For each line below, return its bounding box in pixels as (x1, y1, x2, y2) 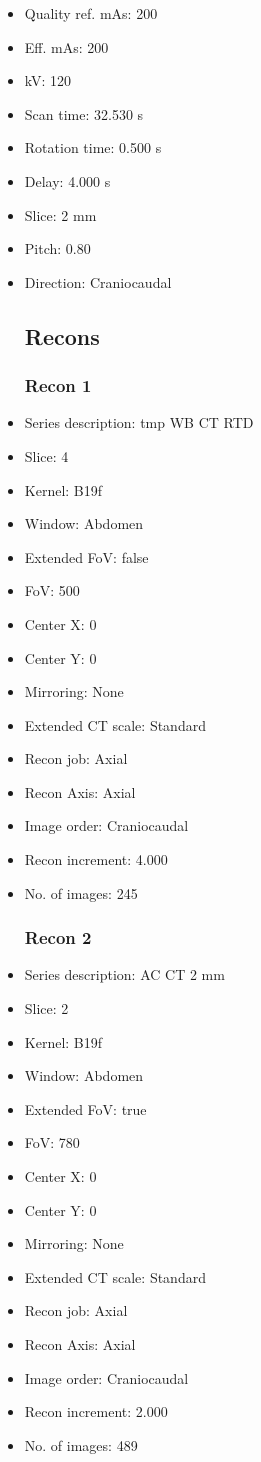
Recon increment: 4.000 (24, 849, 168, 870)
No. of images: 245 (24, 882, 138, 903)
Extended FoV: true (24, 1098, 147, 1119)
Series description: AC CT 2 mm (24, 964, 225, 985)
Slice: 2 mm (24, 204, 97, 225)
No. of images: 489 (24, 1434, 138, 1455)
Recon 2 (24, 925, 92, 950)
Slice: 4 (24, 445, 69, 466)
